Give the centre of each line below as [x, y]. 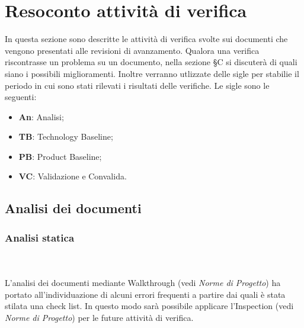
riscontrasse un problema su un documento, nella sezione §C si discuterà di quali [151, 62]
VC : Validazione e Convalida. [73, 176]
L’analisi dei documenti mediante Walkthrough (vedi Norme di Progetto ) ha [143, 283]
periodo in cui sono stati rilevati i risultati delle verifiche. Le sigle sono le [137, 85]
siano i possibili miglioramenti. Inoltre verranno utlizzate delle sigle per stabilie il [152, 73]
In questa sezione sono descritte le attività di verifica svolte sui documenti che [146, 39]
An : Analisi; [41, 116]
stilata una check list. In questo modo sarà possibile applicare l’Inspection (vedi [149, 306]
